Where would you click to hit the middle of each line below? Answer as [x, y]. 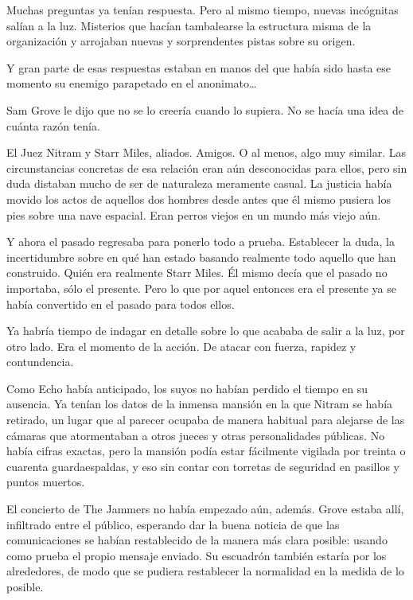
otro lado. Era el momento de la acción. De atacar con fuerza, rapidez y [181, 346]
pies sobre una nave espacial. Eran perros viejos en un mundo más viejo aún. [194, 214]
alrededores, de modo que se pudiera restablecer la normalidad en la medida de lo [205, 571]
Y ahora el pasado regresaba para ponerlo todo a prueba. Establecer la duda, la [201, 242]
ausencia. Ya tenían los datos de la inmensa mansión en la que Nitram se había [200, 404]
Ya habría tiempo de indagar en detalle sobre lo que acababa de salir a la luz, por [206, 331]
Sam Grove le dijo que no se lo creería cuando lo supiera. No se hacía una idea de [205, 109]
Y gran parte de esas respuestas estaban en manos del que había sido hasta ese [199, 67]
